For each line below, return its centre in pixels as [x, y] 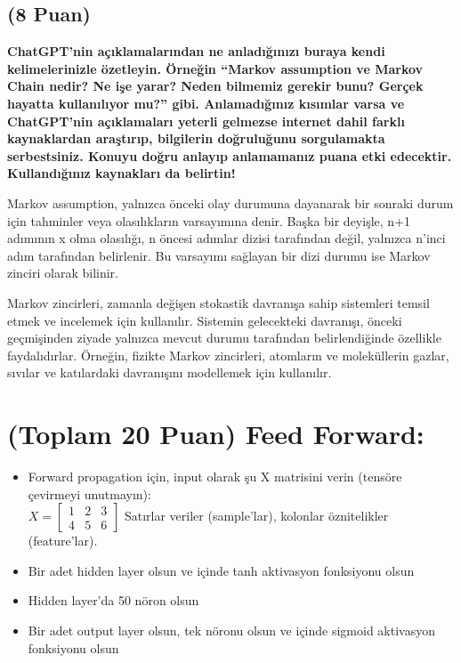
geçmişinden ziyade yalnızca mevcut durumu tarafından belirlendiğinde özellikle [224, 338]
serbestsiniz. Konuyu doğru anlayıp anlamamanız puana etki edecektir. [230, 155]
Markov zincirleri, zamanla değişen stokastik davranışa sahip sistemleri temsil [218, 302]
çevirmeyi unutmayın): [89, 493]
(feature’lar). [63, 541]
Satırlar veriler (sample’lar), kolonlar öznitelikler [256, 516]
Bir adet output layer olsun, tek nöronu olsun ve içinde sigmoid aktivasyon [231, 630]
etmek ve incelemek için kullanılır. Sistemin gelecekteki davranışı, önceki [205, 320]
